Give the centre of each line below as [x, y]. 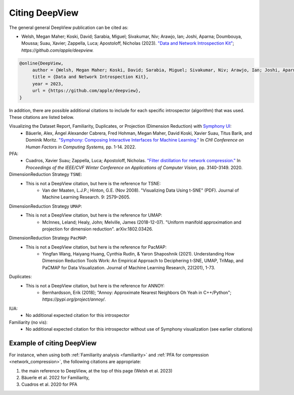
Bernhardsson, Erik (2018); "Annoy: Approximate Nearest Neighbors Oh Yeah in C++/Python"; [137, 293]
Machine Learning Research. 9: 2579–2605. [86, 197]
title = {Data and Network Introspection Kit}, [90, 77]
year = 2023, [48, 84]
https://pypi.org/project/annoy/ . [74, 299]
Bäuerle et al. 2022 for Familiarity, [56, 378]
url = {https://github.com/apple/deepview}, [86, 91]
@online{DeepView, [41, 63]
